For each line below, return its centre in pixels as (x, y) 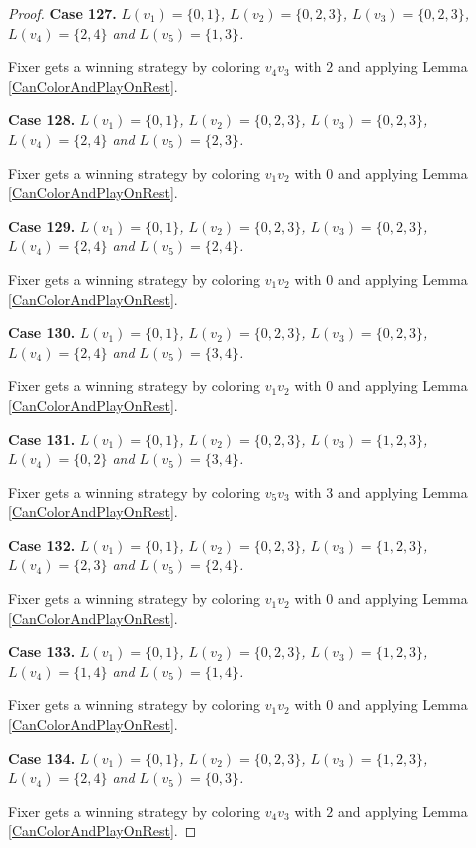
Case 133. (42, 651)
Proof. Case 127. (62, 13)
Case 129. (42, 225)
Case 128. (42, 119)
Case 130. (42, 332)
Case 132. (42, 544)
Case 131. (42, 438)
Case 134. (42, 757)
